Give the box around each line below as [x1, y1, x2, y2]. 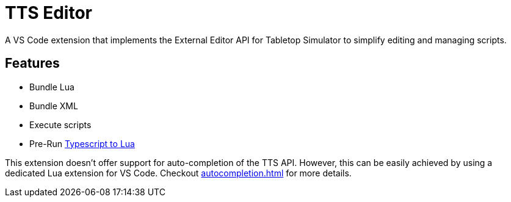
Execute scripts [29, 119, 92, 130]
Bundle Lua [29, 81, 74, 92]
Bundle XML [29, 100, 78, 111]
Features [5, 56, 60, 71]
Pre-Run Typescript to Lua [29, 138, 135, 149]
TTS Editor [5, 2, 92, 23]
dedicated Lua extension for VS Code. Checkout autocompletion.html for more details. [5, 167, 352, 178]
